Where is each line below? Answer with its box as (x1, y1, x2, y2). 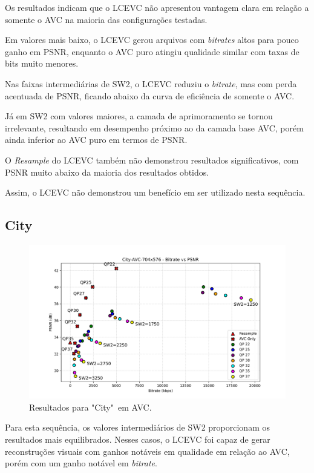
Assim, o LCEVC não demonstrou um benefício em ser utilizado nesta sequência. (5, 186, 306, 199)
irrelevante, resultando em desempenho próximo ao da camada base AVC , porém (5, 121, 304, 134)
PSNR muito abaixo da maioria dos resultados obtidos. (5, 165, 209, 178)
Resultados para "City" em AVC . (29, 400, 152, 413)
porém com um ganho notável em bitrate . (5, 457, 157, 469)
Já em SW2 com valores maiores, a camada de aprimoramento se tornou (5, 110, 273, 122)
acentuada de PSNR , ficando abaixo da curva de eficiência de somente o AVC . (5, 89, 295, 102)
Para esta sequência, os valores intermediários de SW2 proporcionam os (5, 421, 270, 434)
